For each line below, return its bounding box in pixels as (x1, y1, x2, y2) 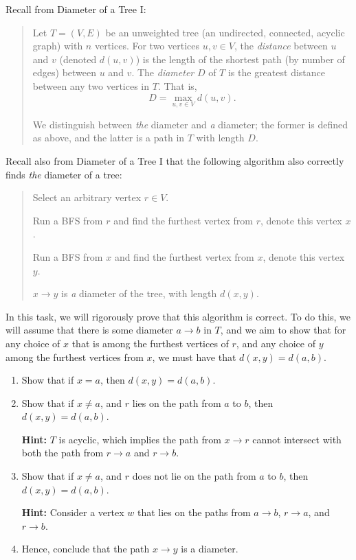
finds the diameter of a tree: (5, 167, 122, 181)
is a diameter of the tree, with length (61, 286, 217, 301)
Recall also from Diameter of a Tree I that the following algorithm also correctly (5, 153, 344, 167)
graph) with (32, 38, 83, 53)
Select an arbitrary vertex (32, 190, 142, 205)
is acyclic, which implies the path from (58, 432, 221, 446)
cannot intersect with (252, 432, 342, 446)
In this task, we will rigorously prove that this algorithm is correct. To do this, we (5, 309, 351, 323)
